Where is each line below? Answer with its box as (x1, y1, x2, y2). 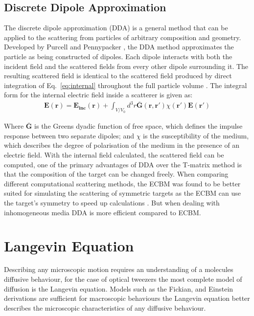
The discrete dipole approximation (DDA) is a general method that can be (4, 23, 228, 33)
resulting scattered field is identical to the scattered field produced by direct (4, 70, 232, 81)
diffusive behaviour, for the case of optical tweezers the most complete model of (4, 273, 242, 284)
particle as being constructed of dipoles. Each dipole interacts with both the (4, 51, 232, 61)
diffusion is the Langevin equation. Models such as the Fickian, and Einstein (4, 283, 233, 293)
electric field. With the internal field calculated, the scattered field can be (4, 150, 224, 160)
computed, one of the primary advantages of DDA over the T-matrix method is (4, 159, 242, 169)
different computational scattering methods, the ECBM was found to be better (4, 178, 241, 188)
